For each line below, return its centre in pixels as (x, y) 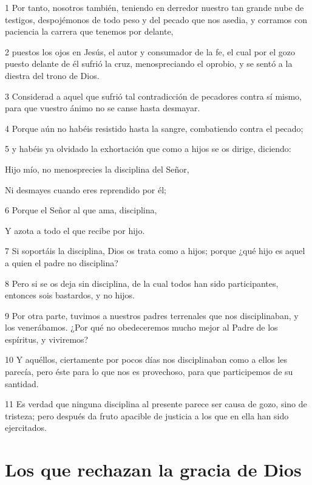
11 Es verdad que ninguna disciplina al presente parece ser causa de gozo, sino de (156, 404)
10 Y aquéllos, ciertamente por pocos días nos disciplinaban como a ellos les (146, 359)
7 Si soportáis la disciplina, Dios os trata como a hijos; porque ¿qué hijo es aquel (155, 251)
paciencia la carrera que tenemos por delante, (89, 31)
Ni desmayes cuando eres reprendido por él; (86, 189)
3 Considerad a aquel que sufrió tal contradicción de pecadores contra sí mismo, (154, 96)
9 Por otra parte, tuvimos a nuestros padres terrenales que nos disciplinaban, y (152, 315)
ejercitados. (26, 428)
